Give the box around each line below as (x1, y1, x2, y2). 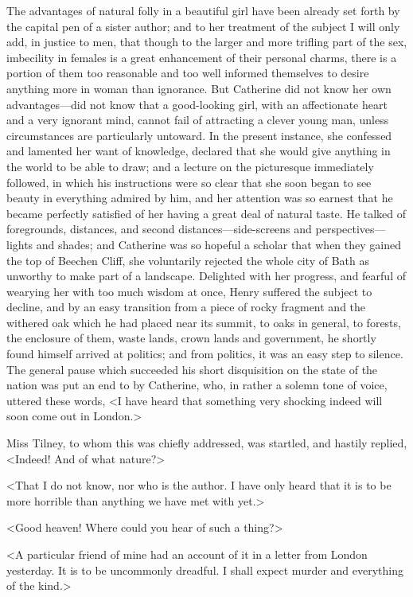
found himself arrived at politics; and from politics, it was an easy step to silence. (6, 345, 403, 362)
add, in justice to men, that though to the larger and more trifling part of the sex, (6, 33, 407, 50)
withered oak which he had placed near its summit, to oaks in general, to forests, (6, 314, 401, 330)
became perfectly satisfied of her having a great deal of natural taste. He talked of (6, 205, 407, 221)
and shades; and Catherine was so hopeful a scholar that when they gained (36, 236, 401, 252)
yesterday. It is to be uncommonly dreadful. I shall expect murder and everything (6, 561, 403, 578)
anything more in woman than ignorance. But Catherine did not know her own (6, 80, 392, 96)
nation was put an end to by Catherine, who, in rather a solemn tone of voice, (6, 377, 388, 393)
